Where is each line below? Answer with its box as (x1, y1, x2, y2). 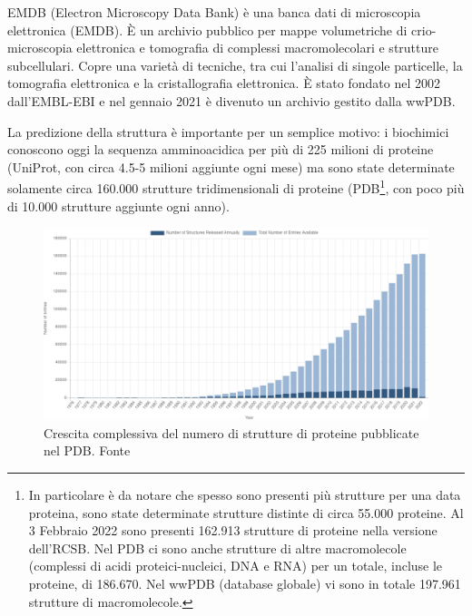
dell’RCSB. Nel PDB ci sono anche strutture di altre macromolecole (28, 538, 407, 557)
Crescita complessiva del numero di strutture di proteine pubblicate (44, 423, 419, 442)
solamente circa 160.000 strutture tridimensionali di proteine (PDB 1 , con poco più (7, 176, 465, 197)
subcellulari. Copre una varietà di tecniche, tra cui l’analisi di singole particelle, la (7, 55, 463, 74)
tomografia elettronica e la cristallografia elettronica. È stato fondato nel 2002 (7, 73, 440, 93)
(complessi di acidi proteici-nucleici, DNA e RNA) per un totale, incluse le (28, 556, 443, 575)
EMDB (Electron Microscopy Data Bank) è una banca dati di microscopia (7, 3, 421, 21)
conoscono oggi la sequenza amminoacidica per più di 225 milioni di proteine (7, 140, 434, 159)
